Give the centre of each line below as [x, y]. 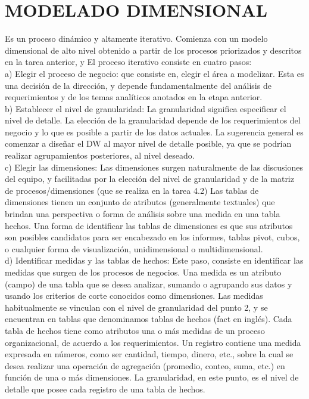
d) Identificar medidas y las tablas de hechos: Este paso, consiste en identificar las [154, 260]
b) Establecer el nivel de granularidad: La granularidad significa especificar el [146, 108]
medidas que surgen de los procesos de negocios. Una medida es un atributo [143, 272]
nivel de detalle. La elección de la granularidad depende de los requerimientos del [153, 120]
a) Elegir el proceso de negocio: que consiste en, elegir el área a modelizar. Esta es [154, 73]
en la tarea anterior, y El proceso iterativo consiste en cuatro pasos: [128, 62]
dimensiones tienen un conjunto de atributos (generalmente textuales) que [140, 202]
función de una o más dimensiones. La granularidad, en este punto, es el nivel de [152, 377]
